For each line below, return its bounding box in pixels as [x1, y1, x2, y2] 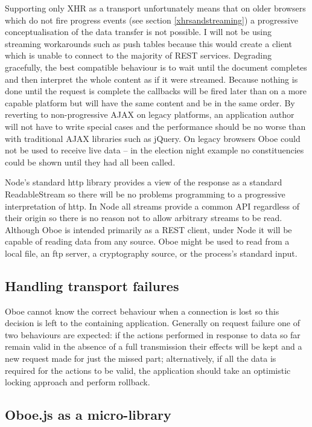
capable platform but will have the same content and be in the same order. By [5, 96, 295, 109]
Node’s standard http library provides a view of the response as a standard [5, 176, 282, 188]
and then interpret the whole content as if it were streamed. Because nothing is [5, 72, 298, 85]
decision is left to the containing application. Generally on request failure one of [5, 316, 300, 329]
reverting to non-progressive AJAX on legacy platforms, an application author [5, 108, 294, 121]
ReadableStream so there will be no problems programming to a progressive [5, 187, 285, 200]
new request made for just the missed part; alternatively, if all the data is [5, 352, 276, 365]
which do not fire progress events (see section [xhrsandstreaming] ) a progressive [5, 13, 298, 26]
